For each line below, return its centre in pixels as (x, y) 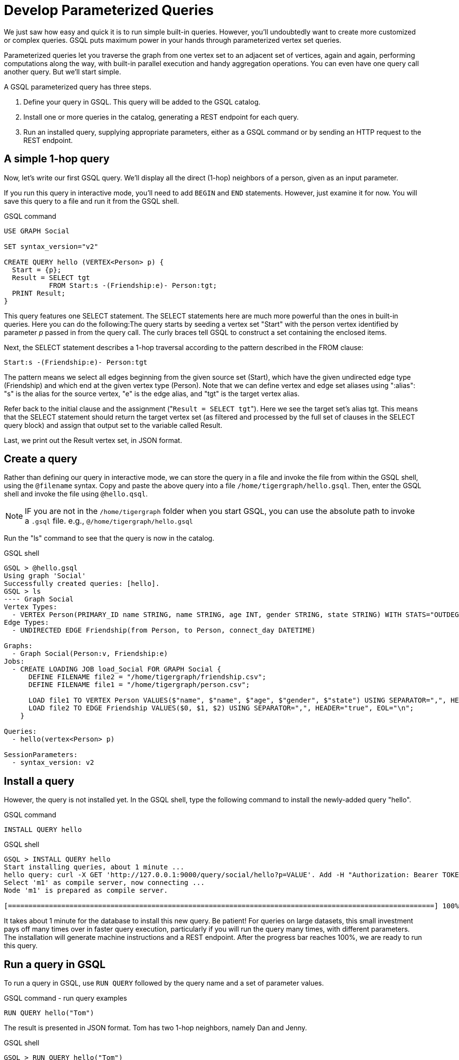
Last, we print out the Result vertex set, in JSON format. (93, 440)
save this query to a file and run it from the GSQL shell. (91, 201)
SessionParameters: (41, 755)
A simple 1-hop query (57, 159)
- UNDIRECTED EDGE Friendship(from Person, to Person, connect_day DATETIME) (164, 630)
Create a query (41, 459)
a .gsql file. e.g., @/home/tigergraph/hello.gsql (109, 521)
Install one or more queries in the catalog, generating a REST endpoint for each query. (161, 117)
